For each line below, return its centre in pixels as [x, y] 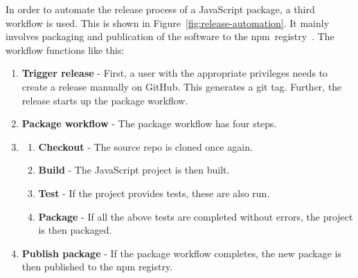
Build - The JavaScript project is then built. [134, 170]
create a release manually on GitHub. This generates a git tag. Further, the [182, 86]
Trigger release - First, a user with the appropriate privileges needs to [175, 73]
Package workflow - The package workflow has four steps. [149, 123]
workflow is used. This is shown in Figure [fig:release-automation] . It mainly [168, 22]
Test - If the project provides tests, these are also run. [154, 193]
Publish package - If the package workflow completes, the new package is [181, 253]
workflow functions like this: [65, 49]
